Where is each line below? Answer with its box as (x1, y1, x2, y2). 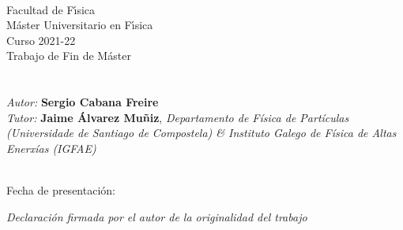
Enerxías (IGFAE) (6, 139, 96, 156)
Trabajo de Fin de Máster (6, 47, 131, 64)
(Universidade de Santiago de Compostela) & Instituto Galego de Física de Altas (6, 124, 397, 141)
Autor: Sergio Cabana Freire (6, 94, 159, 110)
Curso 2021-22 (6, 32, 76, 48)
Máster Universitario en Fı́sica (6, 17, 153, 33)
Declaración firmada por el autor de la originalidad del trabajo (6, 208, 307, 224)
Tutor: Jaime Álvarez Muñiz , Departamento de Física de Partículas (6, 109, 349, 125)
